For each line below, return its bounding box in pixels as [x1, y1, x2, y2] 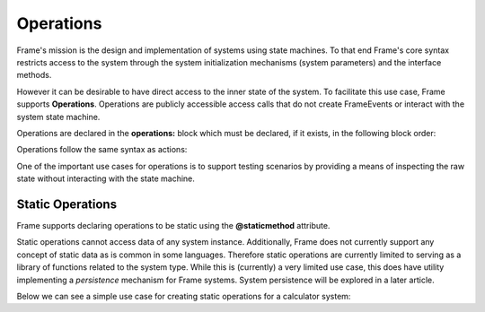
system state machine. [16, 111, 101, 122]
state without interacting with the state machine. [16, 173, 195, 184]
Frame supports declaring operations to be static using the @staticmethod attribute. [16, 220, 331, 230]
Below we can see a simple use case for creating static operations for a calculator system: [16, 290, 351, 301]
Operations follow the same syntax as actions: [16, 144, 188, 155]
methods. [16, 70, 52, 81]
